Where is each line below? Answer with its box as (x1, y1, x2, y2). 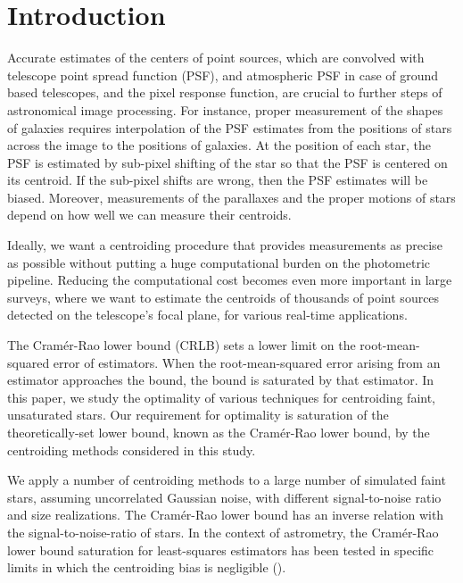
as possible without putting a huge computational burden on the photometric (7, 253, 431, 271)
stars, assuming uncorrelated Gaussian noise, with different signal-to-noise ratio (7, 487, 442, 506)
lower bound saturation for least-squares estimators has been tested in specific (7, 540, 434, 559)
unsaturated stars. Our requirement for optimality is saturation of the (7, 405, 389, 424)
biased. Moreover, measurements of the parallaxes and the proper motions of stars (7, 187, 456, 206)
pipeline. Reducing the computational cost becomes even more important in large (7, 271, 452, 289)
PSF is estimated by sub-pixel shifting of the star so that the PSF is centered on (7, 153, 448, 171)
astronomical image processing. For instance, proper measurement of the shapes (7, 100, 443, 119)
